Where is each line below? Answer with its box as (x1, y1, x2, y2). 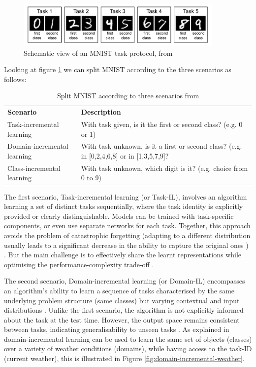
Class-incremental (7, 163, 61, 173)
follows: (4, 74, 27, 84)
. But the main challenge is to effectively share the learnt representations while (4, 249, 242, 260)
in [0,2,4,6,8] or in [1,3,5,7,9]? (81, 151, 169, 161)
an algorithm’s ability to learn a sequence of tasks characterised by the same (4, 285, 235, 295)
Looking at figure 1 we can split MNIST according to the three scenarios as (4, 64, 231, 75)
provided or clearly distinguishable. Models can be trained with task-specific (4, 210, 234, 221)
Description (81, 107, 121, 117)
